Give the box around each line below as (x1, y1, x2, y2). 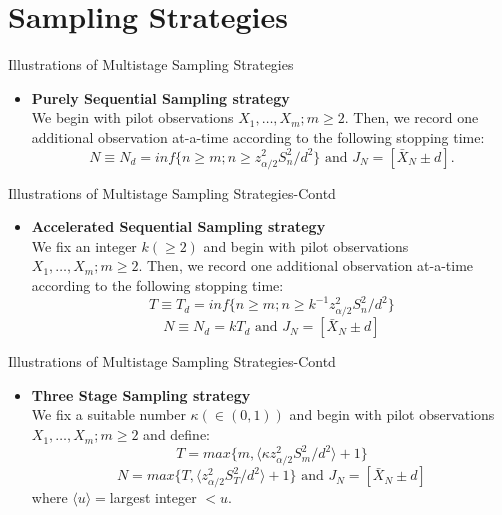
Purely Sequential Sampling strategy (31, 87, 290, 108)
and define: (143, 424, 211, 445)
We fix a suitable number (31, 404, 186, 425)
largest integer (109, 487, 197, 508)
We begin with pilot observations (31, 107, 234, 128)
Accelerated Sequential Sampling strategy (31, 216, 326, 237)
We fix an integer (31, 235, 137, 256)
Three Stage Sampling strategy (31, 384, 251, 405)
